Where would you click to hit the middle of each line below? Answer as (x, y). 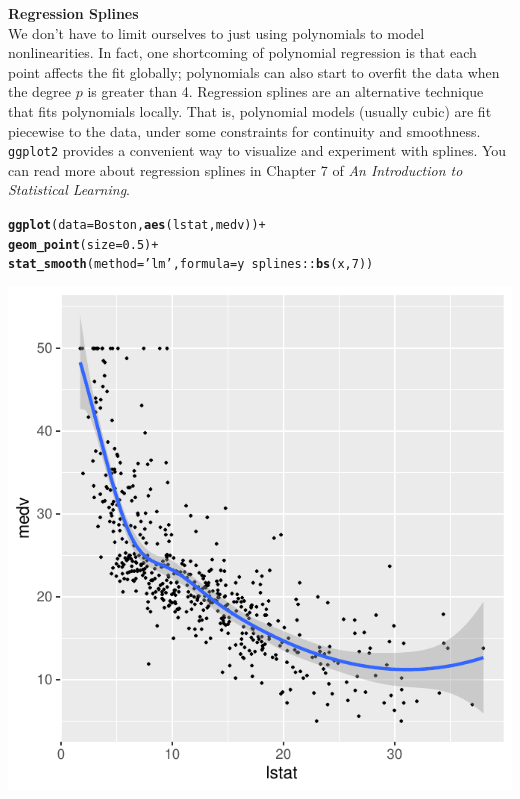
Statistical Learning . (69, 189)
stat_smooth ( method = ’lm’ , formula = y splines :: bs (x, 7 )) (191, 264)
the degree (40, 91)
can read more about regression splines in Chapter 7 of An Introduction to (235, 169)
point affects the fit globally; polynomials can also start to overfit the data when (254, 71)
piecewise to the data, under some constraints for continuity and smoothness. (244, 130)
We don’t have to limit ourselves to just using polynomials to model (216, 32)
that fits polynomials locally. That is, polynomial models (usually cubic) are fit (250, 110)
